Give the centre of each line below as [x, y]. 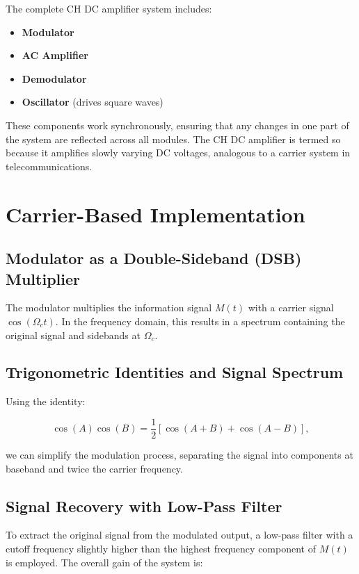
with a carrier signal [291, 307]
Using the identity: [46, 401]
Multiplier [43, 278]
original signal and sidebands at [73, 335]
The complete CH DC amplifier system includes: [109, 8]
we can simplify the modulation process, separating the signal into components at [179, 454]
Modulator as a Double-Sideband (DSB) [154, 258]
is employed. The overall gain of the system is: [104, 562]
